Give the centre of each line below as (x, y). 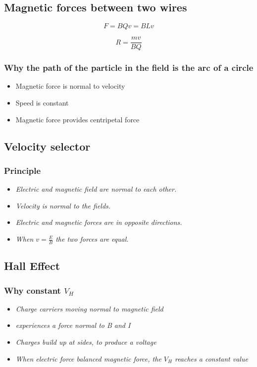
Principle (23, 170)
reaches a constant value (211, 358)
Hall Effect (32, 266)
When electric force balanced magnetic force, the (88, 358)
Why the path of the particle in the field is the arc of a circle (129, 68)
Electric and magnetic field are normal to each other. (96, 189)
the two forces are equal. (92, 239)
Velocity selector (47, 146)
